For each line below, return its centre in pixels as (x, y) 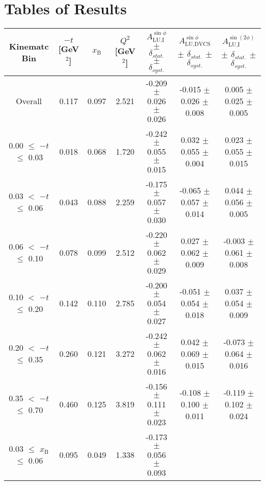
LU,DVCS (197, 44)
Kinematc (29, 46)
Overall (29, 101)
